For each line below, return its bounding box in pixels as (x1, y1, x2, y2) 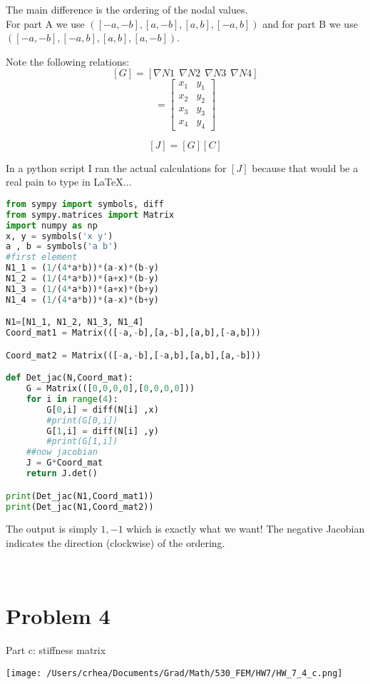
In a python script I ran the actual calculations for (6, 160, 227, 175)
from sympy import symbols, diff (6, 198, 164, 209)
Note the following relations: (6, 54, 130, 69)
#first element (6, 252, 78, 263)
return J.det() (26, 468, 98, 479)
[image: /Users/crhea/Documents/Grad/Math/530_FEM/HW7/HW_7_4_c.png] (6, 668, 343, 678)
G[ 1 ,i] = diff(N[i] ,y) (46, 426, 159, 436)
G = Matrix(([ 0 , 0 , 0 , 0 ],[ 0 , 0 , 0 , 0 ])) (26, 383, 195, 394)
